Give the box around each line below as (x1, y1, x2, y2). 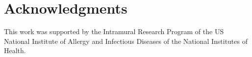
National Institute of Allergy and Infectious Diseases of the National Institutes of (4, 36, 248, 46)
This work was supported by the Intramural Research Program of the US (4, 26, 224, 37)
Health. (4, 45, 26, 56)
